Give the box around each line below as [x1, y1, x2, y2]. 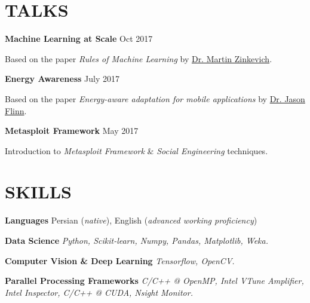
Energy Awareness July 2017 [5, 72, 119, 85]
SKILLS [5, 179, 72, 204]
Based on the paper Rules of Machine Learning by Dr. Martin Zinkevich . [5, 52, 272, 65]
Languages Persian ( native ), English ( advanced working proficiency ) [5, 214, 257, 227]
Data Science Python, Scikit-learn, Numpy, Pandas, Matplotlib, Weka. [5, 234, 268, 246]
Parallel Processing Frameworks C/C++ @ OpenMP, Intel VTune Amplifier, [5, 274, 304, 287]
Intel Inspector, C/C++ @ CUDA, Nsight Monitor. [5, 286, 193, 298]
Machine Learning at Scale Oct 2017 [5, 32, 153, 45]
